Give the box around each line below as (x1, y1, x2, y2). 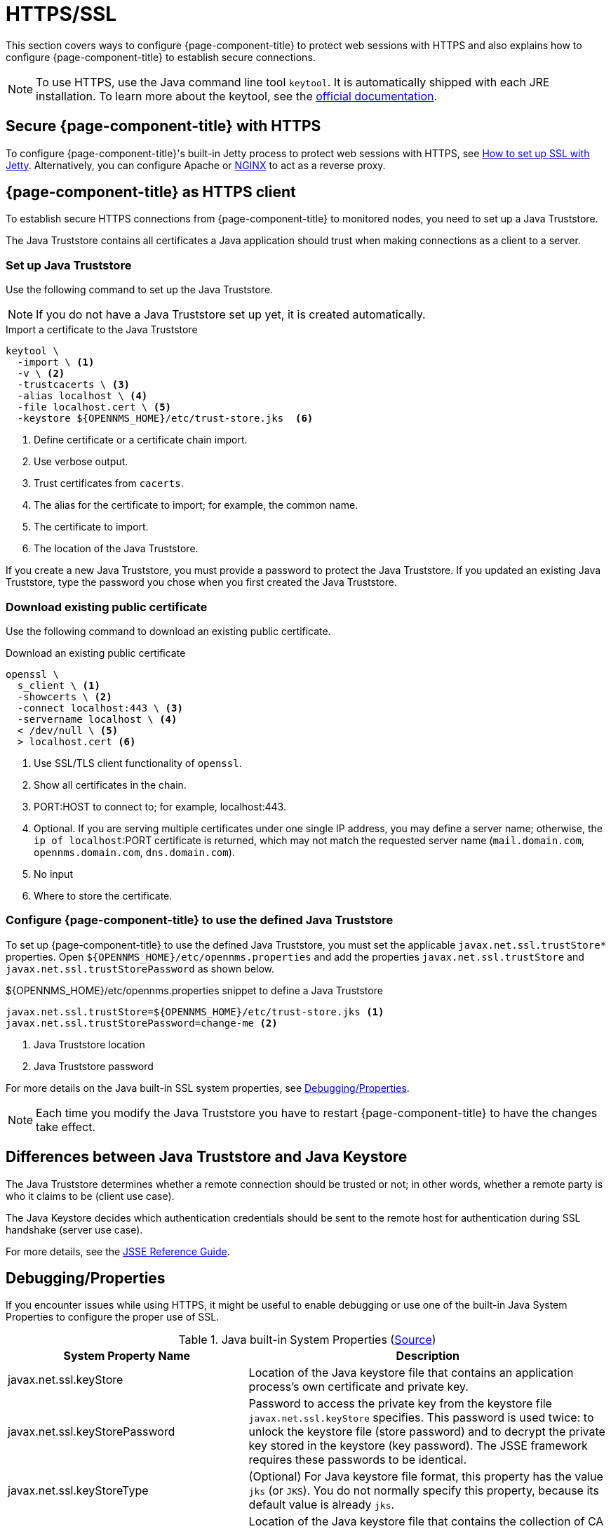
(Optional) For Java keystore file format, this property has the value (248, 1469, 603, 1484)
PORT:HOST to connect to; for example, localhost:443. (34, 800, 286, 813)
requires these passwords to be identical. (248, 1453, 466, 1467)
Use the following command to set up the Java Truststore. (6, 283, 274, 296)
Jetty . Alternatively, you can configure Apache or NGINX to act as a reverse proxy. (6, 159, 386, 171)
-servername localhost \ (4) (17, 713, 177, 725)
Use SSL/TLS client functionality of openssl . (34, 756, 242, 769)
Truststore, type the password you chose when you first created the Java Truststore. (6, 576, 397, 589)
